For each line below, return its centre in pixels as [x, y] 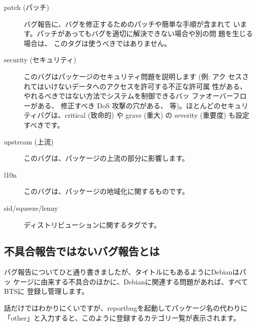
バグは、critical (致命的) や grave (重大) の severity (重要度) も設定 [143, 115]
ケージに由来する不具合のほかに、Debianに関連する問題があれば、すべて [130, 281]
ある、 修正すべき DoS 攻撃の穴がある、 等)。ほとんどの [129, 105]
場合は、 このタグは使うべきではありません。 [98, 43]
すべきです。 [44, 124]
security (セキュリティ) [40, 60]
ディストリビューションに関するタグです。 [92, 224]
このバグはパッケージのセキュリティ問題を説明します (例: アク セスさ [136, 76]
